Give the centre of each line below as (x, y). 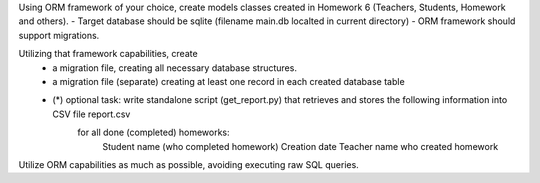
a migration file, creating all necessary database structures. (174, 67)
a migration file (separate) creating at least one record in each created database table (228, 81)
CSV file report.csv (91, 114)
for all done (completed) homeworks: (153, 132)
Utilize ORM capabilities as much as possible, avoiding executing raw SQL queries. (188, 164)
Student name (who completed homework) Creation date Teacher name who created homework (300, 146)
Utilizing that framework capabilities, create (108, 54)
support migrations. (59, 35)
